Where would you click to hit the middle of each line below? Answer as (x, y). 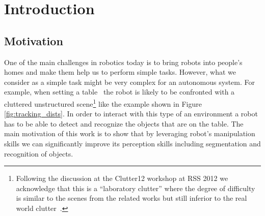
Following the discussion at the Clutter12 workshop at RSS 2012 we (122, 178)
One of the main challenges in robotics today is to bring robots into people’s (123, 62)
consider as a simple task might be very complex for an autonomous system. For (130, 82)
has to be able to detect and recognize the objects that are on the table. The (124, 123)
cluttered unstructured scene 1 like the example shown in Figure (103, 103)
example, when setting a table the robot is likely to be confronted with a (120, 92)
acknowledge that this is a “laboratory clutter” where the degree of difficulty (136, 188)
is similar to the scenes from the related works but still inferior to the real (131, 198)
